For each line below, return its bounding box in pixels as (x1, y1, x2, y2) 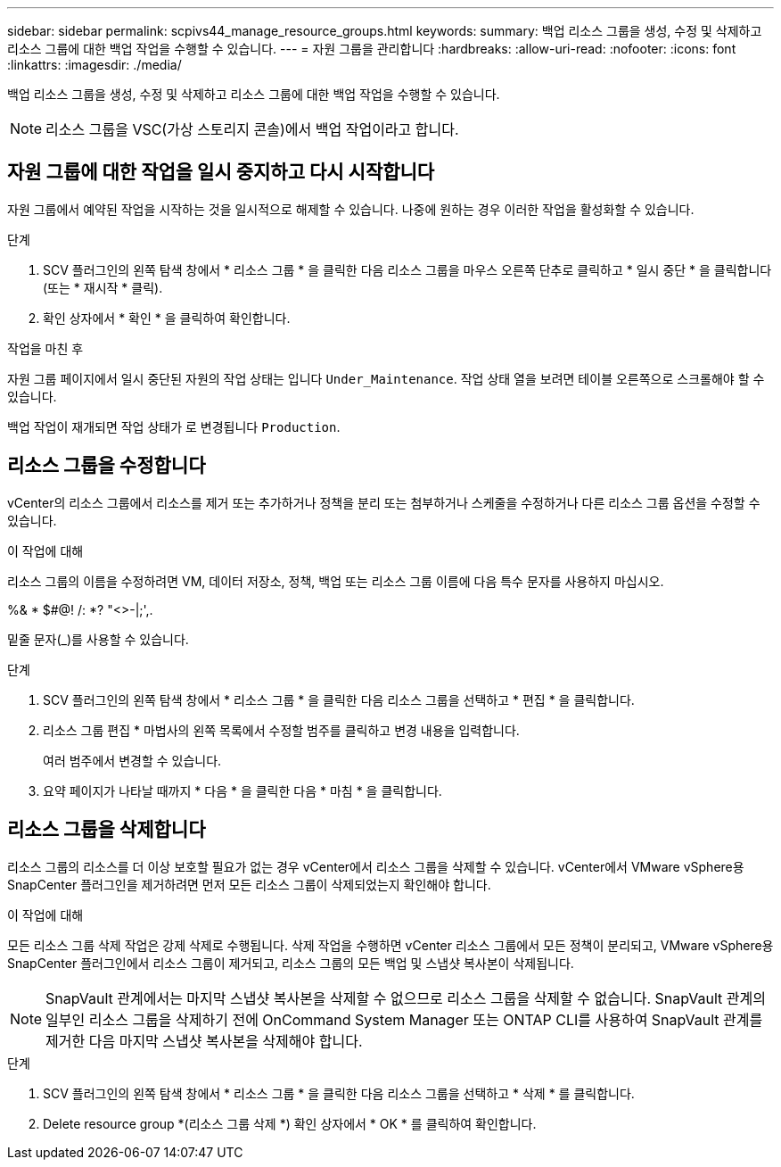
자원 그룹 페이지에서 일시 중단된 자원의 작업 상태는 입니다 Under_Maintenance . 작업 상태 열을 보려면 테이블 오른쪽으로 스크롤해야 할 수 (7, 370, 765, 386)
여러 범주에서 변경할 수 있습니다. (43, 752, 222, 768)
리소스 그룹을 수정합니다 (7, 454, 206, 477)
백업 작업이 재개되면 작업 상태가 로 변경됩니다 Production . (7, 418, 341, 435)
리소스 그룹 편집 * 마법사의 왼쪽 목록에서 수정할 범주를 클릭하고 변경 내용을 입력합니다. (43, 722, 520, 738)
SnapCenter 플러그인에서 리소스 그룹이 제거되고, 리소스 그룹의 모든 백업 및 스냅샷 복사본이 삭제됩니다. (7, 955, 574, 971)
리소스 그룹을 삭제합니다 (7, 818, 206, 841)
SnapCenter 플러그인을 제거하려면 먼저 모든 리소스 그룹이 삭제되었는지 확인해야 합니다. (7, 876, 491, 892)
